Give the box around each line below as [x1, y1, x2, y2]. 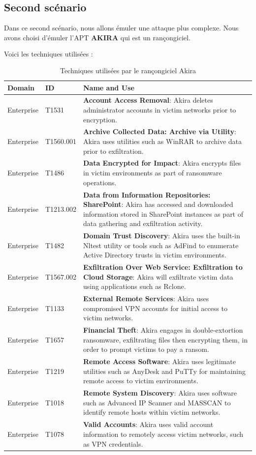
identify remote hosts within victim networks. [83, 407, 221, 417]
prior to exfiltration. [83, 145, 144, 156]
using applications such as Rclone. [83, 281, 186, 291]
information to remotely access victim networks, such [83, 428, 244, 439]
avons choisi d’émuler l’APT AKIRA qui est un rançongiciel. [4, 32, 191, 42]
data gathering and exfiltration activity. [83, 218, 203, 228]
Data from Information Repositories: [83, 189, 211, 199]
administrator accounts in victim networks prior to [83, 105, 236, 115]
